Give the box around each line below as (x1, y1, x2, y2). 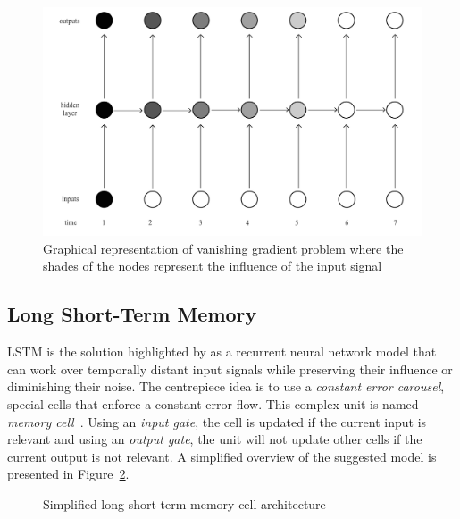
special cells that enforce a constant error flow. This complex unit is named (7, 395, 419, 414)
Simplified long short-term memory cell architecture (43, 495, 326, 514)
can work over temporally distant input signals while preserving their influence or (7, 359, 453, 378)
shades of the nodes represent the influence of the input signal (43, 256, 382, 275)
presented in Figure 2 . (7, 465, 130, 483)
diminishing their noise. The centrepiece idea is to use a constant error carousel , (7, 377, 445, 396)
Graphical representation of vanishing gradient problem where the (43, 239, 404, 257)
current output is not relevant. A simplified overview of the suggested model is (7, 447, 437, 465)
